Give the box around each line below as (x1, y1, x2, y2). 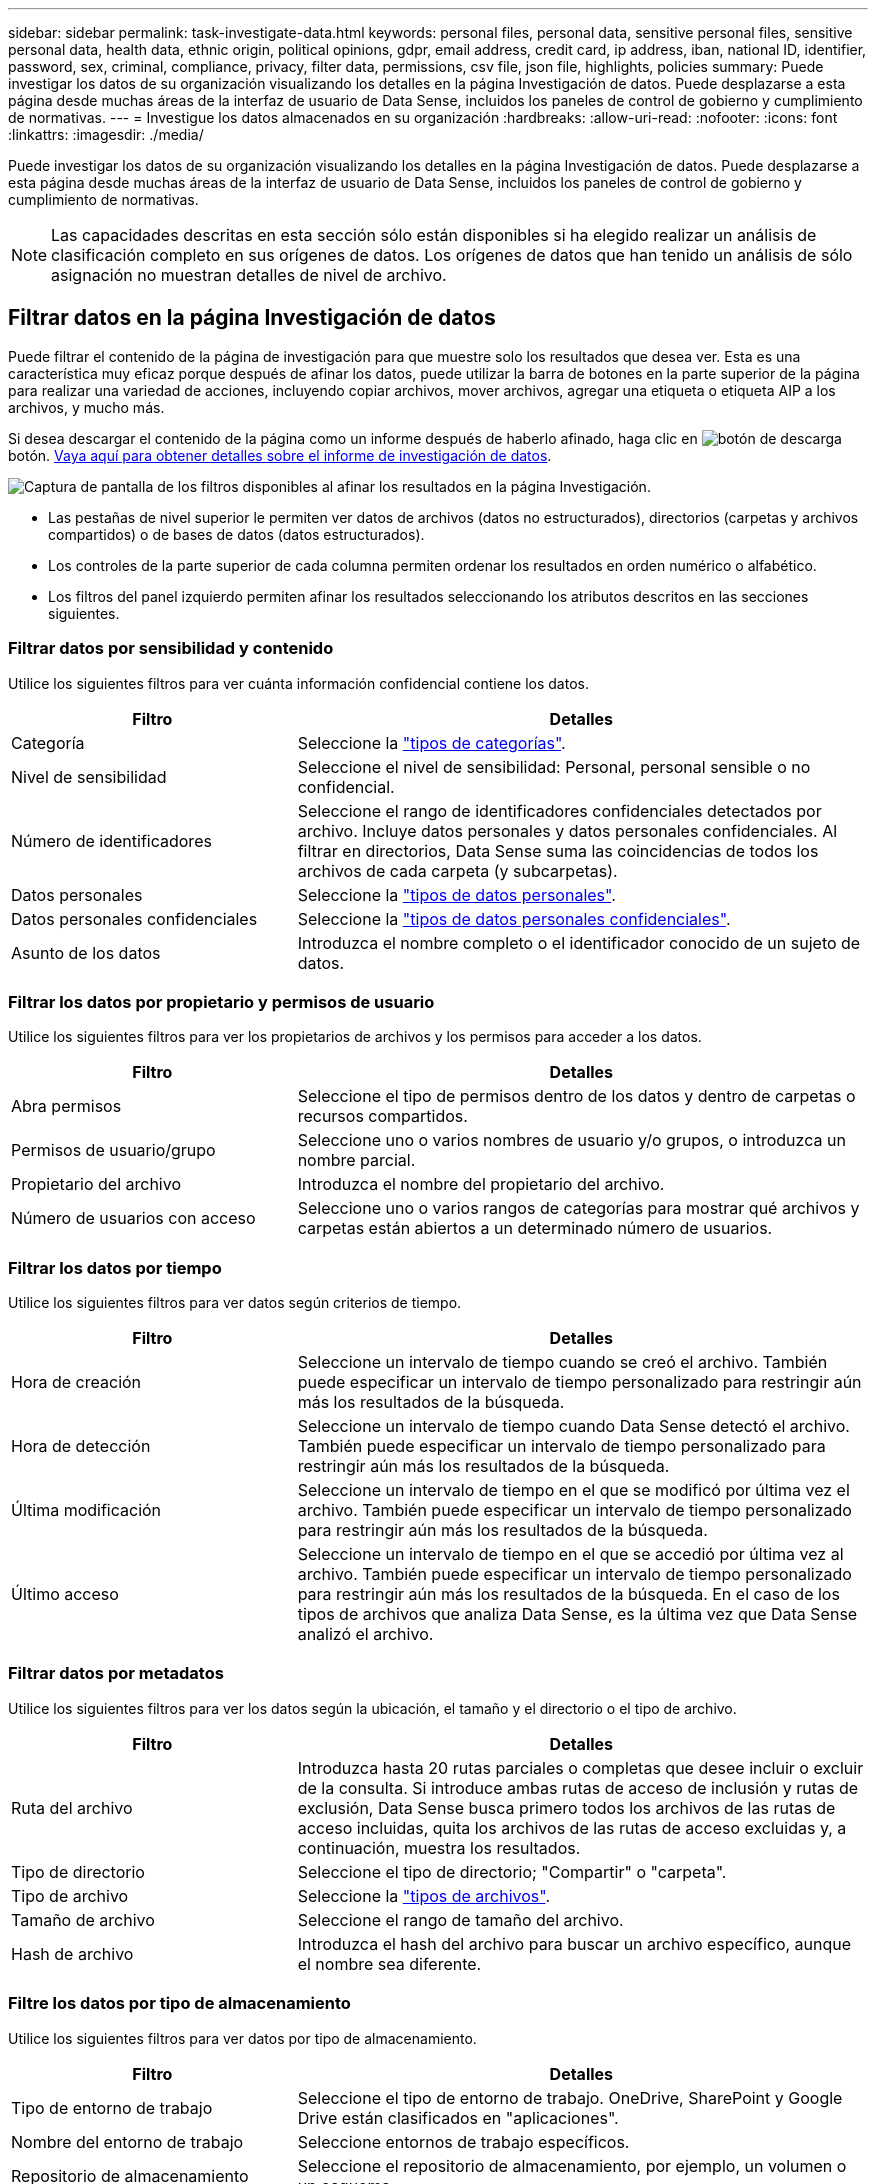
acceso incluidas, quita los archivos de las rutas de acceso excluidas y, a (297, 1817, 847, 1838)
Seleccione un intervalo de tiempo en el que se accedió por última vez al (297, 1544, 844, 1565)
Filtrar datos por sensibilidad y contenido (8, 638, 334, 659)
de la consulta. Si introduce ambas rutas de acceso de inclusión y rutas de (297, 1777, 859, 1798)
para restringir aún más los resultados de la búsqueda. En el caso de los (297, 1584, 840, 1605)
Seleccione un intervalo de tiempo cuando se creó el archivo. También (297, 1352, 828, 1373)
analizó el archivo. (297, 1624, 434, 1645)
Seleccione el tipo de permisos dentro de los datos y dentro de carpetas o (297, 1086, 856, 1107)
